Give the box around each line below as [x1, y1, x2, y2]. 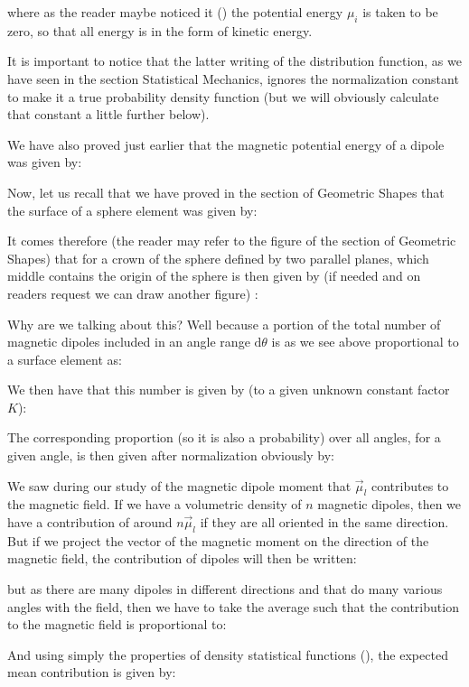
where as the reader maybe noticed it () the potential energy [7, 3, 343, 21]
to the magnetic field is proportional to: [7, 615, 227, 634]
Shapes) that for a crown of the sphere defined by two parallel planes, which [7, 248, 429, 267]
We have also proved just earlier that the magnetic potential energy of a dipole [7, 135, 445, 153]
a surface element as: [7, 349, 122, 368]
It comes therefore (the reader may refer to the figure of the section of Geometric [7, 231, 456, 250]
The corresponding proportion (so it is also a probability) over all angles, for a [7, 428, 441, 447]
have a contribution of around [7, 513, 173, 532]
